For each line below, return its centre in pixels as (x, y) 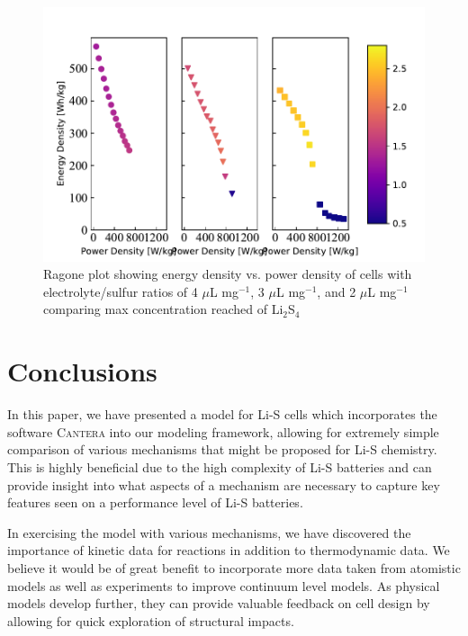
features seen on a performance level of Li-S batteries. (155, 502)
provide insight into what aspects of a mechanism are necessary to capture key (224, 484)
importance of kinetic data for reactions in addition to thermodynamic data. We (229, 550)
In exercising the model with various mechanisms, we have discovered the (209, 532)
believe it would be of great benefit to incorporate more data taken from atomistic (234, 567)
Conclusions (82, 371)
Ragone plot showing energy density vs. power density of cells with (228, 274)
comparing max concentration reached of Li (163, 309)
